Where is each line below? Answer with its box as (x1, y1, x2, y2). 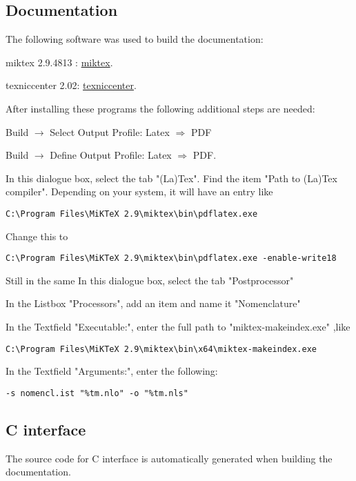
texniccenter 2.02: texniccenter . (6, 78, 137, 92)
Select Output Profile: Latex (50, 124, 170, 139)
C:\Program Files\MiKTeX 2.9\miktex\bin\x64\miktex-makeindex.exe (6, 344, 317, 354)
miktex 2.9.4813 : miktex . (6, 55, 113, 69)
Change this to (6, 228, 68, 243)
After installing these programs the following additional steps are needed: (6, 101, 315, 115)
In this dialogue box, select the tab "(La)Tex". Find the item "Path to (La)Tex (6, 170, 337, 185)
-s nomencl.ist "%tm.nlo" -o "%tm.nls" (6, 388, 188, 398)
